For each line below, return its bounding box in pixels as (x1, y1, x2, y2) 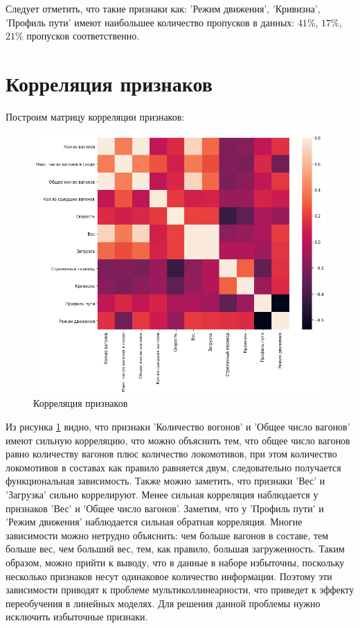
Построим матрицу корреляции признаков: (6, 109, 185, 123)
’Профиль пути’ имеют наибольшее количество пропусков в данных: (6, 15, 295, 29)
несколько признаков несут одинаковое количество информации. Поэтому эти (6, 568, 332, 583)
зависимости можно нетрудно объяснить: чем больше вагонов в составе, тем (6, 527, 329, 542)
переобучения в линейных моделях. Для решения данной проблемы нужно (6, 595, 321, 610)
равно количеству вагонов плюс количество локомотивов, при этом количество (6, 446, 337, 461)
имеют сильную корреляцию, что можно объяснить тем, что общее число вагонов (6, 433, 350, 447)
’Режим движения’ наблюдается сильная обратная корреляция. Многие (6, 514, 303, 529)
